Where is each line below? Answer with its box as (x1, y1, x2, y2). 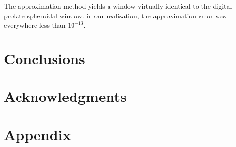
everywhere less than (4, 20, 66, 30)
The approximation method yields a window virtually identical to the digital (4, 1, 232, 11)
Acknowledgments (4, 86, 127, 106)
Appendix (4, 124, 71, 144)
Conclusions (4, 48, 85, 68)
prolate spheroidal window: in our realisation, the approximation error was (4, 10, 226, 20)
